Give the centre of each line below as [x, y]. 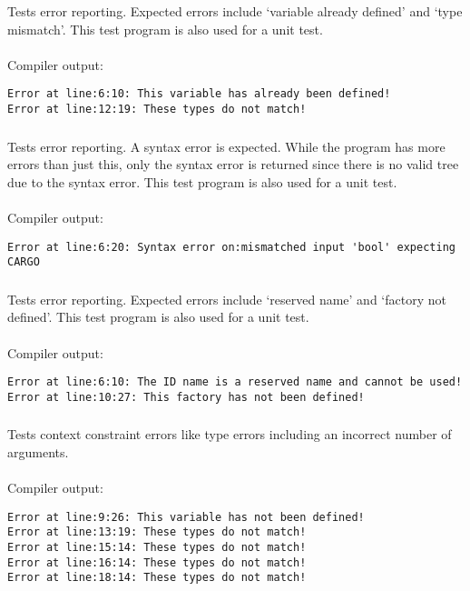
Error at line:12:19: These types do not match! [157, 109]
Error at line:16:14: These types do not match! [157, 562]
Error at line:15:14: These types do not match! [157, 548]
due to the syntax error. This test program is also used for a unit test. [202, 181]
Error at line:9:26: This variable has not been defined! [186, 517]
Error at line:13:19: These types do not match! [157, 532]
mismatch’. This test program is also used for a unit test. [165, 29]
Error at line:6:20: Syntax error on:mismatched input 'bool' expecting [231, 247]
